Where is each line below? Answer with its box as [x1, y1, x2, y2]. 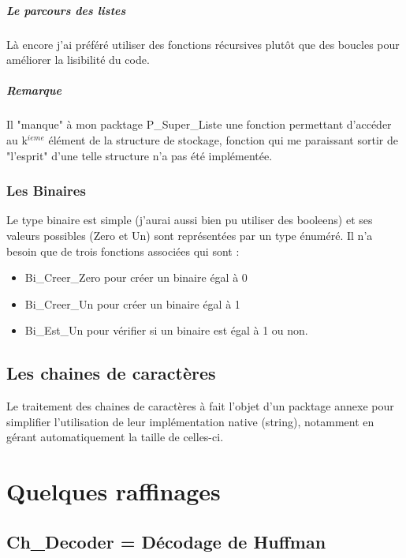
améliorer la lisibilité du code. [6, 51, 150, 68]
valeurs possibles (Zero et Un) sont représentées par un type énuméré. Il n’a [6, 227, 373, 243]
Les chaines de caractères [6, 361, 216, 385]
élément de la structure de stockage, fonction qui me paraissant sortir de [48, 131, 398, 148]
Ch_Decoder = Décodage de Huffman [6, 529, 326, 553]
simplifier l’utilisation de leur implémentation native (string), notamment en [6, 413, 374, 429]
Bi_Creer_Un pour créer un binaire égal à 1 [24, 295, 240, 312]
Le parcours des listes [6, 2, 126, 18]
